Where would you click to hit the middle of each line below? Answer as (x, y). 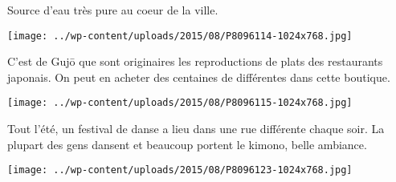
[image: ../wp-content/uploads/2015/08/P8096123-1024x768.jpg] (180, 170)
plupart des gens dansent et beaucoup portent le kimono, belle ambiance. (187, 144)
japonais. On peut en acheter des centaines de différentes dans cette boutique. (199, 77)
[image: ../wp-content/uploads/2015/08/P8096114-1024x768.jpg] (180, 36)
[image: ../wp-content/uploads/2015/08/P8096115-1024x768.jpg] (180, 103)
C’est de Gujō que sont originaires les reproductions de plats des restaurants (195, 61)
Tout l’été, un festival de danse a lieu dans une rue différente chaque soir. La (196, 129)
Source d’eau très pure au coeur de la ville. (113, 10)
